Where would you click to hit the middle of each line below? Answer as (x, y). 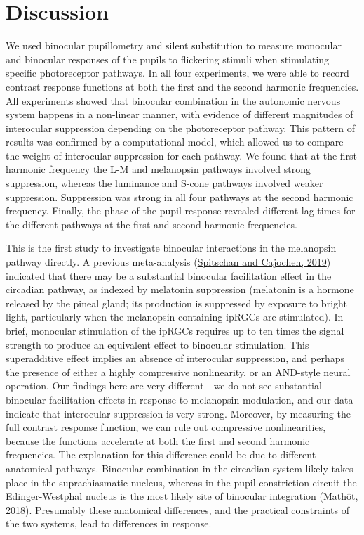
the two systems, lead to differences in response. (109, 523)
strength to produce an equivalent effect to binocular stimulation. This (157, 344)
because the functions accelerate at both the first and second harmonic (158, 440)
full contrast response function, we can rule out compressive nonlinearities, (166, 427)
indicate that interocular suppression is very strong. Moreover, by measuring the (178, 413)
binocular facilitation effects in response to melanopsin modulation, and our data (180, 399)
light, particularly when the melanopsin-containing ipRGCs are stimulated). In (175, 317)
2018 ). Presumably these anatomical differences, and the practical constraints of (177, 509)
